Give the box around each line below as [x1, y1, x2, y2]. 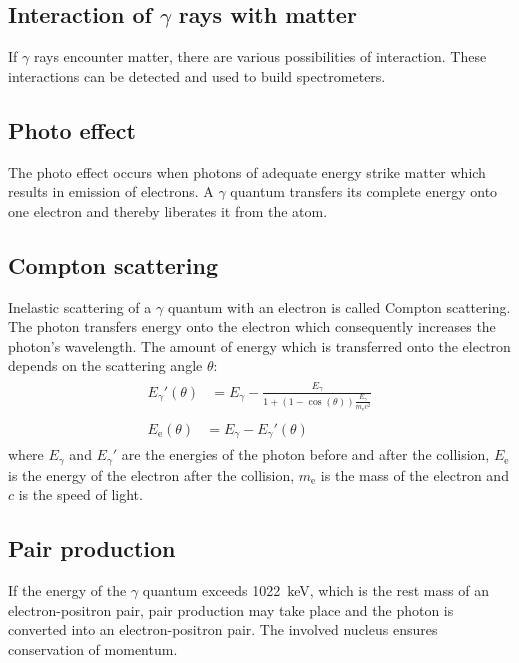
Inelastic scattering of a [8, 296, 152, 317]
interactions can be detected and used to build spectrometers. [8, 65, 386, 86]
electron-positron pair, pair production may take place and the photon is [8, 599, 454, 620]
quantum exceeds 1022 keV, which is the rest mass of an [142, 580, 489, 601]
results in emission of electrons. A [8, 181, 214, 202]
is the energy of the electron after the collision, [8, 464, 295, 485]
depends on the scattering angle [8, 355, 203, 376]
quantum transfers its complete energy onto [230, 181, 498, 202]
